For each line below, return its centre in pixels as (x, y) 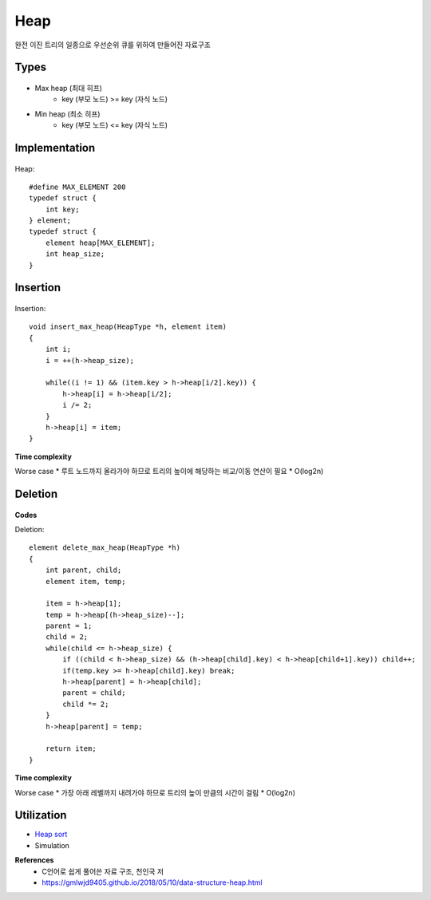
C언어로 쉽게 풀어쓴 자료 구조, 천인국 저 (103, 871)
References (34, 860)
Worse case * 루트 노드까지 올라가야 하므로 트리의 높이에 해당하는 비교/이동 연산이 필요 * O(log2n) (169, 472)
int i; (58, 349)
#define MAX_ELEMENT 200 (77, 187)
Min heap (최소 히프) (67, 114)
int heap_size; (75, 254)
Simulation (52, 845)
